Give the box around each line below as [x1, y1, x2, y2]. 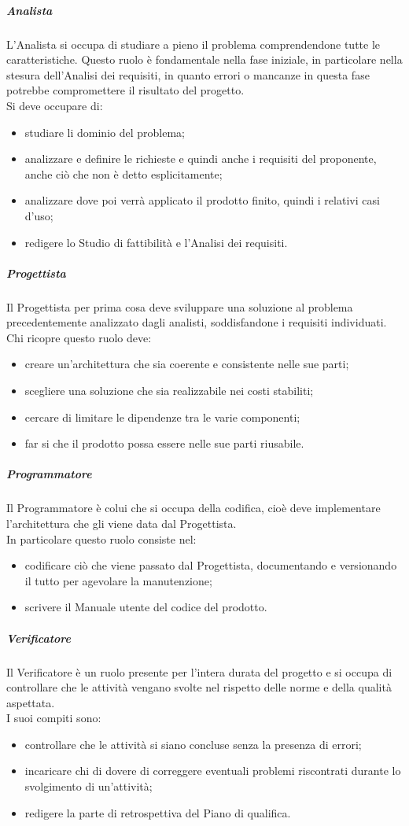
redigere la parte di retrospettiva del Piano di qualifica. [24, 804, 291, 820]
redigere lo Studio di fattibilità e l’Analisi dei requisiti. [24, 234, 288, 250]
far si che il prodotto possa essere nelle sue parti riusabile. [24, 435, 304, 452]
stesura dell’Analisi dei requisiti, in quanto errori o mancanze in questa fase [6, 66, 370, 83]
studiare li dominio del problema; [24, 124, 185, 140]
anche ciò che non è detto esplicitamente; [24, 165, 223, 182]
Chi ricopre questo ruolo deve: [6, 329, 152, 345]
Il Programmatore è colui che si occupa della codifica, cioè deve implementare [6, 500, 381, 516]
